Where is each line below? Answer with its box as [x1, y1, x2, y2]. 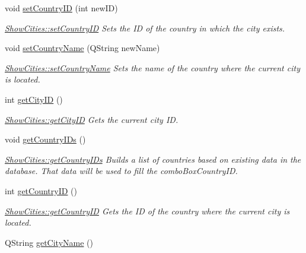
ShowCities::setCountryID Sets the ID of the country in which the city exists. [5, 21, 285, 34]
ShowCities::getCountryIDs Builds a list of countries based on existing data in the [5, 153, 301, 165]
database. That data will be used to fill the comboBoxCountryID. [5, 165, 238, 177]
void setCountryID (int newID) [5, 2, 118, 14]
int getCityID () [5, 93, 63, 105]
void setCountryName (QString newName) [5, 42, 160, 54]
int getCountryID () [5, 184, 77, 197]
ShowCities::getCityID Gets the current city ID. [5, 113, 179, 125]
